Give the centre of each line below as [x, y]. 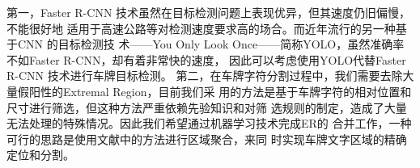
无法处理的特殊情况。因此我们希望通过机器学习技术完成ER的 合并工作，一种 [209, 123]
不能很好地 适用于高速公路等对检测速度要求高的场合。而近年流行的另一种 [201, 28]
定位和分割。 [40, 155]
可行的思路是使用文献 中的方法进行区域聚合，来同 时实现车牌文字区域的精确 [207, 139]
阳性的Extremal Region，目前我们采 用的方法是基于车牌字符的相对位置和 [220, 91]
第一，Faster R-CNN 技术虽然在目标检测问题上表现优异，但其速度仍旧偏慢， [209, 12]
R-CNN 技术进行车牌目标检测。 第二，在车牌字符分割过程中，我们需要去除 [205, 76]
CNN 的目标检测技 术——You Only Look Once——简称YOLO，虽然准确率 [211, 44]
